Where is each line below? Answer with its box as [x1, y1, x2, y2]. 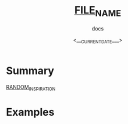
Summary [6, 64, 54, 78]
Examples [6, 106, 55, 119]
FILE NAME [74, 4, 122, 19]
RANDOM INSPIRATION [6, 84, 56, 92]
